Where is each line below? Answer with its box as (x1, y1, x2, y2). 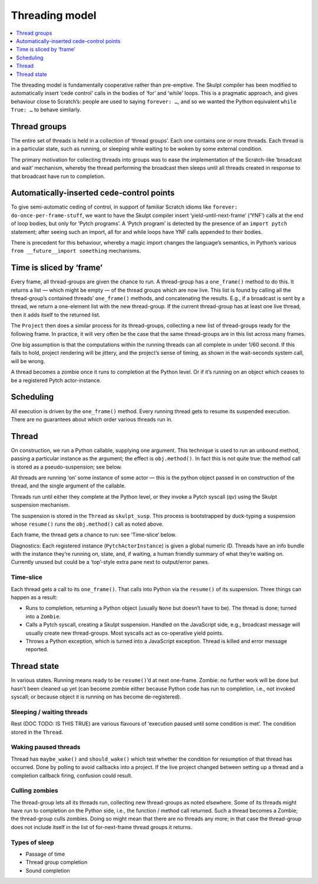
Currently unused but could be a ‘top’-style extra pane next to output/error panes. (11, 559, 210, 566)
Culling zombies (11, 787, 58, 795)
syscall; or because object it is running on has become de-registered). (11, 693, 182, 701)
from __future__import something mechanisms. (11, 248, 141, 255)
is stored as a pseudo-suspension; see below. (11, 463, 122, 470)
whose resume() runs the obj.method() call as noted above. (11, 520, 164, 527)
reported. (25, 646, 48, 653)
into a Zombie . (25, 613, 61, 620)
